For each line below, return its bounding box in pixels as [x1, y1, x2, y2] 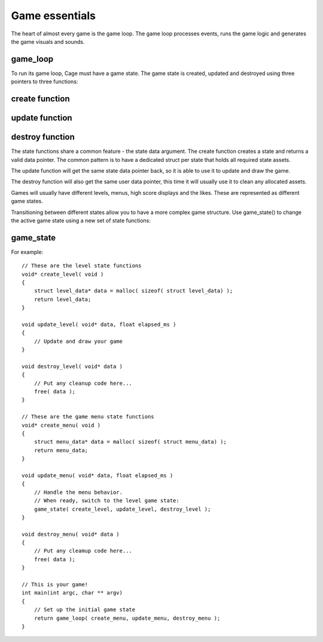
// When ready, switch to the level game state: [33, 498, 179, 504]
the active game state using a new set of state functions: [11, 216, 151, 224]
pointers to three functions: [11, 78, 78, 85]
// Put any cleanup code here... [33, 379, 133, 387]
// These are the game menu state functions [22, 414, 155, 420]
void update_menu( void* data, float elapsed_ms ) [22, 472, 173, 479]
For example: [11, 248, 44, 255]
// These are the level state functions [22, 263, 142, 269]
